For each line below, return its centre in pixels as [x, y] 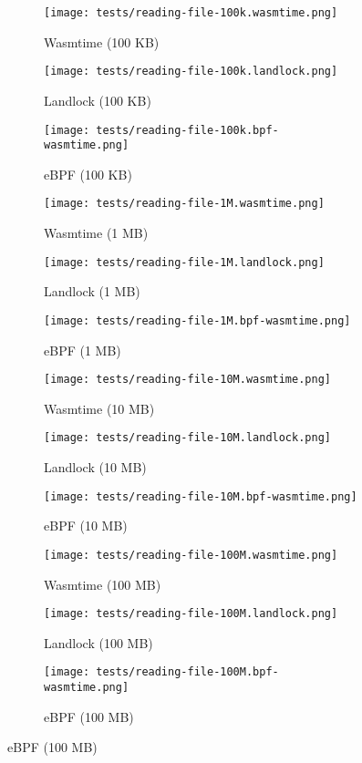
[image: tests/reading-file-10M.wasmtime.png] [187, 380]
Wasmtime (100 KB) [102, 41]
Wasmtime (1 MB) [96, 233]
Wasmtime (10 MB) [99, 408]
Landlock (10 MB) [95, 467]
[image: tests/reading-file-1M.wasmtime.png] [184, 204]
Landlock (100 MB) [98, 642]
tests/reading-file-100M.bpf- [187, 672]
